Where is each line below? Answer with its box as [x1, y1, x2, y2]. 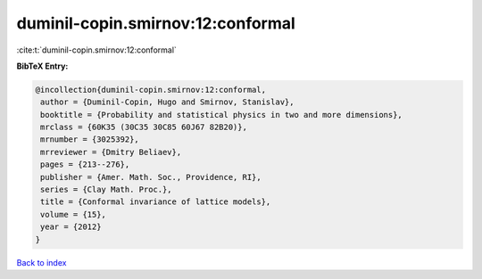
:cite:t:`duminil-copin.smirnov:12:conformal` [16, 45, 178, 55]
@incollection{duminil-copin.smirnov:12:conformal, [35, 85, 267, 94]
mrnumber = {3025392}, [40, 135, 140, 144]
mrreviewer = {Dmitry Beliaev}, [40, 147, 182, 157]
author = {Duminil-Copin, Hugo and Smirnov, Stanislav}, [40, 97, 295, 107]
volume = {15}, [40, 209, 107, 219]
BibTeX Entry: [16, 61, 69, 71]
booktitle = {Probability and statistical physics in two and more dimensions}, [40, 110, 403, 119]
